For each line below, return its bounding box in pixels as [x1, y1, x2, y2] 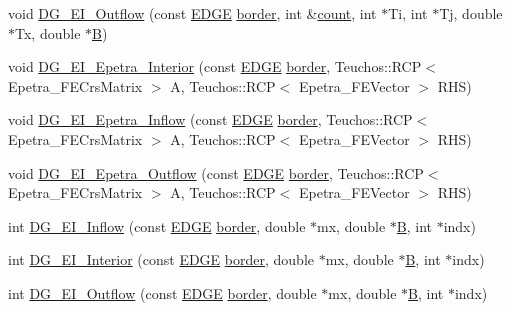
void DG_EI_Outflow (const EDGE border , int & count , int [8, 3, 377, 23]
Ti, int [388, 3, 428, 23]
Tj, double [439, 3, 503, 23]
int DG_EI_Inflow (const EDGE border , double [8, 215, 306, 236]
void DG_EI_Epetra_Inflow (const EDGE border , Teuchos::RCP [8, 109, 413, 130]
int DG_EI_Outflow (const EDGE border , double [8, 282, 317, 303]
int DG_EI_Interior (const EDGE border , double [8, 249, 314, 270]
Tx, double [15, 22, 81, 43]
